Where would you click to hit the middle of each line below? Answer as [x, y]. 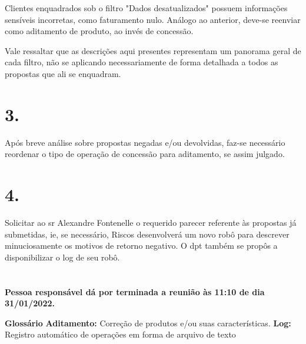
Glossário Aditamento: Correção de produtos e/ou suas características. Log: [148, 323]
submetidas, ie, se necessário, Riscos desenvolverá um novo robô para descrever [147, 234]
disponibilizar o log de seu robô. [62, 257]
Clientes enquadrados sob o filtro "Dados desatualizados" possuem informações [146, 8]
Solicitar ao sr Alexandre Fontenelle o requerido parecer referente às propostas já [151, 222]
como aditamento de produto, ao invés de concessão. [99, 31]
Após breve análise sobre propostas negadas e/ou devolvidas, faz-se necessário [145, 142]
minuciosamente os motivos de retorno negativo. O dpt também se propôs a [141, 246]
